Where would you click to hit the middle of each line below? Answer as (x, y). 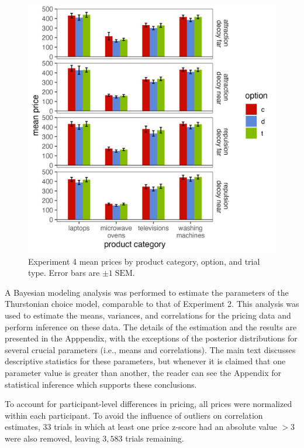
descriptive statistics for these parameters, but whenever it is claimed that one (145, 361)
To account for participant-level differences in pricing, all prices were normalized (148, 404)
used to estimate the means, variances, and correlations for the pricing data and (148, 315)
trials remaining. (155, 438)
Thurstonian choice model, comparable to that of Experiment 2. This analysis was (152, 304)
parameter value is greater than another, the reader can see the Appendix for (143, 372)
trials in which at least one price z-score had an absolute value (165, 427)
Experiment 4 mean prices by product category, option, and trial (144, 261)
